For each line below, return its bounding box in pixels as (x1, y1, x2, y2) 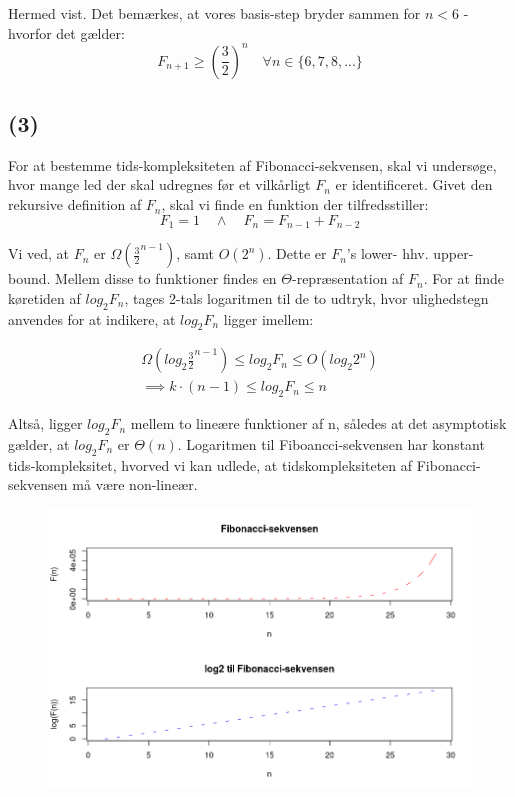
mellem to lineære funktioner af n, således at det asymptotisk (130, 413, 507, 434)
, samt (176, 243, 215, 264)
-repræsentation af (291, 268, 404, 289)
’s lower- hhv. (346, 243, 429, 264)
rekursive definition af (8, 194, 142, 215)
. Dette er (267, 243, 327, 264)
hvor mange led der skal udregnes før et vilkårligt (8, 174, 311, 195)
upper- (433, 243, 474, 264)
